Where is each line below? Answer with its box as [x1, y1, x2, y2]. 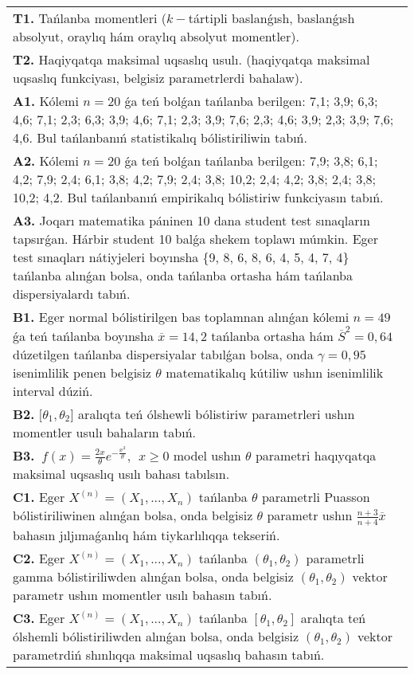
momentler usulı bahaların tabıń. [13, 422, 197, 441]
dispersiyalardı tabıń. [13, 284, 131, 303]
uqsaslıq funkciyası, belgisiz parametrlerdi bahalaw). [13, 69, 303, 87]
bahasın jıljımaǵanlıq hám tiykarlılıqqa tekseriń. [13, 525, 280, 544]
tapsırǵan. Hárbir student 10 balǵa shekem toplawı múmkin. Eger [13, 229, 378, 248]
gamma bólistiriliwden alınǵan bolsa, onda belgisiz [13, 566, 294, 586]
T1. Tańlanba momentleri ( [13, 9, 166, 27]
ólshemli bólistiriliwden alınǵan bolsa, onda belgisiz [13, 626, 299, 645]
